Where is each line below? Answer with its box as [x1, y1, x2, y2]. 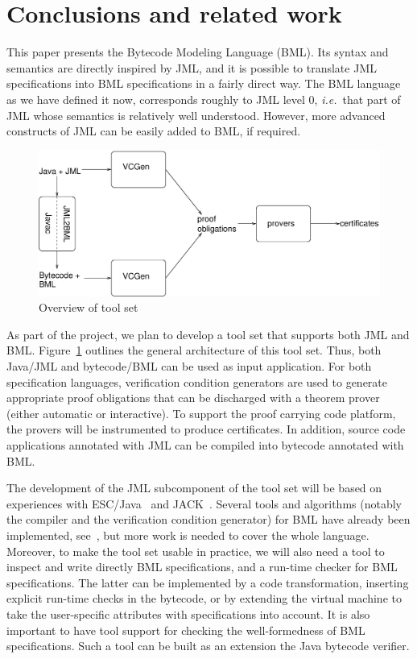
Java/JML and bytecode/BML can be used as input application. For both [6, 358, 372, 374]
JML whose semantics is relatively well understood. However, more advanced [6, 106, 386, 123]
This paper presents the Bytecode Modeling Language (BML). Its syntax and [6, 44, 389, 60]
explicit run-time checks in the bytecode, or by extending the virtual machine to [6, 590, 402, 607]
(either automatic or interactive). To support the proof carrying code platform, [6, 404, 396, 421]
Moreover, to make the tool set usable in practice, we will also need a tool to [6, 542, 385, 559]
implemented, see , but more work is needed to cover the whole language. [6, 526, 370, 543]
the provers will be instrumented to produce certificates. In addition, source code [6, 421, 406, 437]
